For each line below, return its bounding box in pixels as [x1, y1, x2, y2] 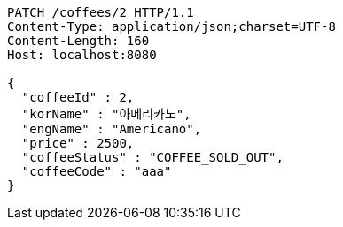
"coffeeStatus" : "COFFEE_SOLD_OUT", [21, 150, 284, 164]
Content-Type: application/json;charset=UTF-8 [7, 19, 336, 34]
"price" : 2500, [21, 136, 135, 150]
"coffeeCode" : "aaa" [21, 164, 172, 178]
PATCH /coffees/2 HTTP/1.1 [7, 5, 194, 19]
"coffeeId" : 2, [21, 90, 135, 104]
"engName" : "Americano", [21, 122, 202, 136]
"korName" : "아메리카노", [21, 107, 191, 121]
